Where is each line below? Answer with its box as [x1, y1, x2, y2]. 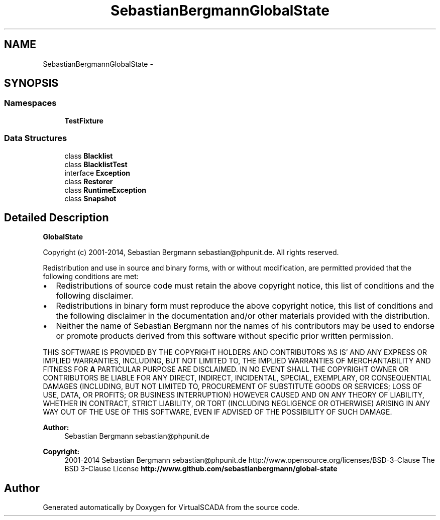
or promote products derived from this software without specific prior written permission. [56, 331, 394, 341]
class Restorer [64, 177, 113, 186]
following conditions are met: [43, 272, 139, 281]
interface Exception [64, 168, 131, 177]
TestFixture [64, 116, 103, 125]
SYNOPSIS [4, 77, 59, 90]
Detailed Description [4, 211, 109, 224]
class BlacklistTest [64, 160, 128, 169]
